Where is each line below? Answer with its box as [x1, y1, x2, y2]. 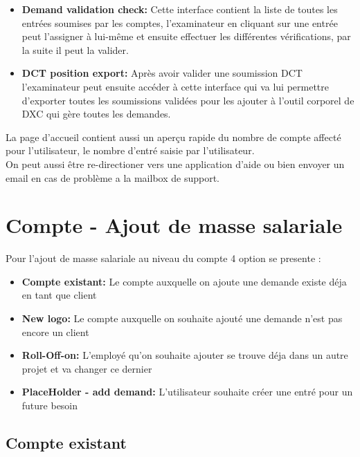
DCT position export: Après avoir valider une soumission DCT [21, 66, 303, 80]
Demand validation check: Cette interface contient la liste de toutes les [21, 2, 338, 16]
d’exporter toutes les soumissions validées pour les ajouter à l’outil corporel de [21, 93, 354, 107]
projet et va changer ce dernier [21, 361, 152, 375]
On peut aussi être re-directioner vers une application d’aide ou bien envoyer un [6, 156, 345, 171]
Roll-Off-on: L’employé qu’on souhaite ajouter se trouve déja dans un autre [21, 348, 348, 362]
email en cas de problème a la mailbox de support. [6, 170, 219, 185]
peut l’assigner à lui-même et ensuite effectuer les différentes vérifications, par [21, 29, 351, 44]
